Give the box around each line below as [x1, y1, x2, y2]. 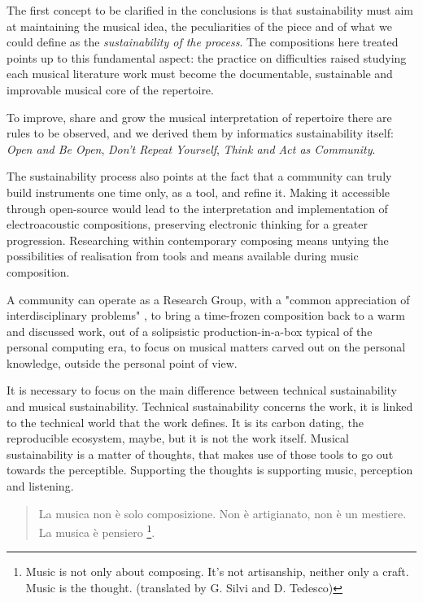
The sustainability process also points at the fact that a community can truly [7, 168, 392, 185]
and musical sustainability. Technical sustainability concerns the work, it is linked [7, 398, 413, 415]
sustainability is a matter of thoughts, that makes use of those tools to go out [7, 445, 394, 462]
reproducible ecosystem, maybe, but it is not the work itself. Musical [7, 430, 349, 447]
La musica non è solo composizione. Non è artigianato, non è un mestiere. [38, 504, 407, 521]
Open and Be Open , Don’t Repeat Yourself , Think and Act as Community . [7, 140, 376, 157]
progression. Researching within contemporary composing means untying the [7, 231, 389, 248]
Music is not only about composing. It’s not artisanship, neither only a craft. [25, 563, 409, 580]
